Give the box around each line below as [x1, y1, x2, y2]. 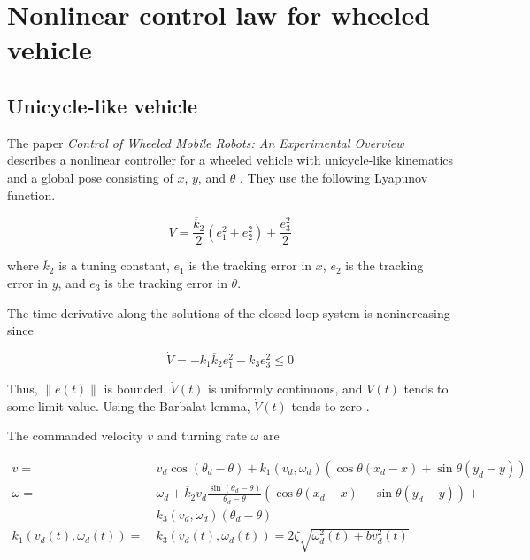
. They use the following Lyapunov [239, 167, 428, 186]
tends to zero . [291, 396, 370, 415]
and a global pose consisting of [7, 167, 173, 186]
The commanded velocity [7, 426, 143, 445]
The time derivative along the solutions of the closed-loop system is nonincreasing [7, 303, 450, 322]
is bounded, [104, 379, 167, 398]
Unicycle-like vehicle [7, 91, 198, 119]
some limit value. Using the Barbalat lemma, [7, 396, 250, 415]
